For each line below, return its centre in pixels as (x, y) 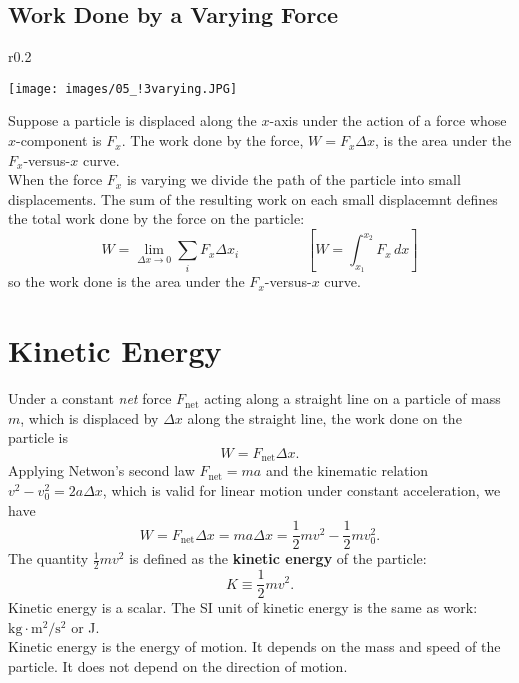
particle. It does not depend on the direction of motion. (178, 665)
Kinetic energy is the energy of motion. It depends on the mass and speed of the (254, 646)
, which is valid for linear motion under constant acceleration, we (301, 489)
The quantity (48, 558)
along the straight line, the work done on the (324, 417)
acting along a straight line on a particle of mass (352, 398)
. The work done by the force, (212, 140)
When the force (55, 179)
